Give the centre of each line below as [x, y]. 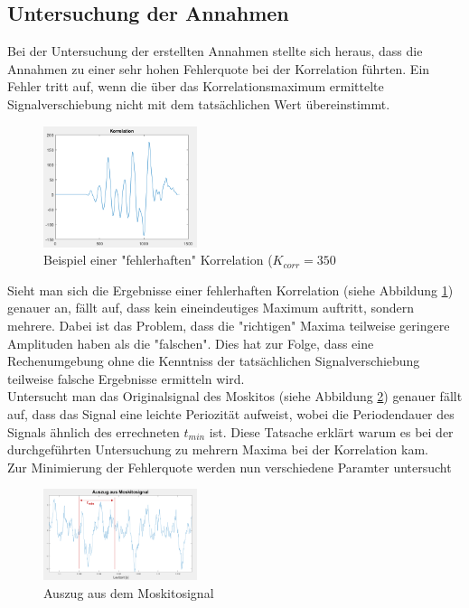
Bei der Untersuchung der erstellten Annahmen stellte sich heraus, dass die [215, 51]
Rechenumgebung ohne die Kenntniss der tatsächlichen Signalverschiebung [214, 361]
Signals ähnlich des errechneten [94, 431]
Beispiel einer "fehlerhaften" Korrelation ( [158, 260]
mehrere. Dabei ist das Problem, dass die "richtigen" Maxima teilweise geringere [229, 326]
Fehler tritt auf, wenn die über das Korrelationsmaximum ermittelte [196, 86]
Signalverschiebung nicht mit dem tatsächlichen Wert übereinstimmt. [199, 103]
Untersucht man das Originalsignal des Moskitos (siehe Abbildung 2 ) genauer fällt [235, 396]
